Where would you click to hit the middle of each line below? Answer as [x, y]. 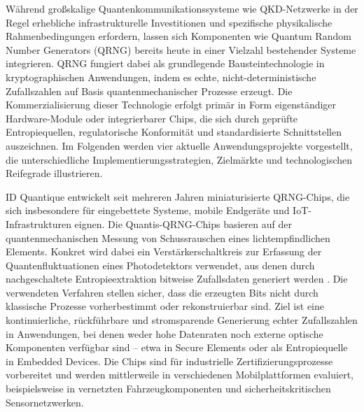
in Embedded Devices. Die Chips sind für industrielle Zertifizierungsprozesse [169, 361]
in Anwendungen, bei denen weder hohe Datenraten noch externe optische [164, 333]
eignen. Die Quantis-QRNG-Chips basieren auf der [183, 223]
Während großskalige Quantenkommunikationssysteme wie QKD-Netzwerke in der [182, 8]
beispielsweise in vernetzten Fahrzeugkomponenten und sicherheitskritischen [168, 389]
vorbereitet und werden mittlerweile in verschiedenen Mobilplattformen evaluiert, [180, 375]
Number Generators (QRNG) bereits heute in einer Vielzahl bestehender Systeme [181, 49]
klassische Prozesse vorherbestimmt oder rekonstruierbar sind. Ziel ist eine [165, 306]
